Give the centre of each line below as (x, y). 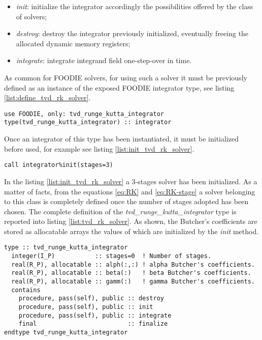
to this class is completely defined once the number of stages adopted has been (126, 201)
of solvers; (31, 16)
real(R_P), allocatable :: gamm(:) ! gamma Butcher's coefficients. (133, 282)
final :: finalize (93, 324)
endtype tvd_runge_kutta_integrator (66, 333)
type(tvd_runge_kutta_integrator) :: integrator (88, 122)
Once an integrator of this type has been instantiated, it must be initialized (122, 139)
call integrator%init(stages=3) (59, 165)
